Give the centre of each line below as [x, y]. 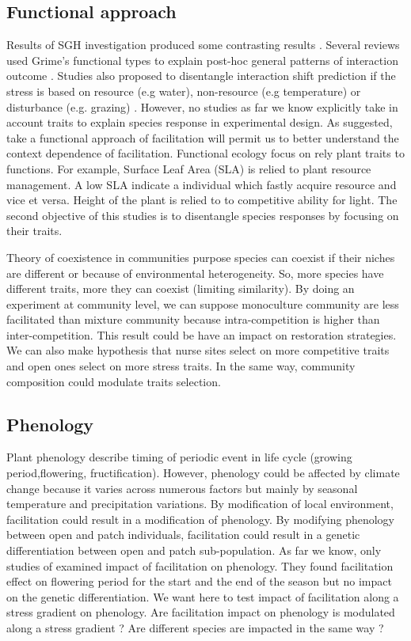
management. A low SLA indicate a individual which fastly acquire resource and [202, 184]
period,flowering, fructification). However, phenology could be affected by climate [203, 473]
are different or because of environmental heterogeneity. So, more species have [195, 273]
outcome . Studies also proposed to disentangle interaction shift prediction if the [201, 76]
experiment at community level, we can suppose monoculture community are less [203, 303]
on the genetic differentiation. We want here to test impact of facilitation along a [203, 596]
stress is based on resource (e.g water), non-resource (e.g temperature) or [184, 91]
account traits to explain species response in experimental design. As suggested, [200, 122]
